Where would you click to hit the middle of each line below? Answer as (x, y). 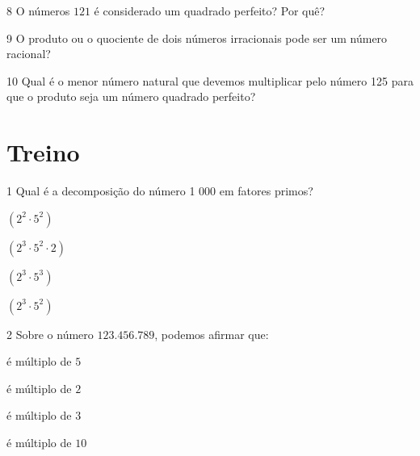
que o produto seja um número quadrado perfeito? (131, 96)
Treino (43, 152)
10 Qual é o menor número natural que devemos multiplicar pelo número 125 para (210, 80)
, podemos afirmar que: (212, 334)
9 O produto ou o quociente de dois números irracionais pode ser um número (197, 38)
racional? (29, 54)
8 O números (38, 10)
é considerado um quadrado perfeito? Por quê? (210, 10)
